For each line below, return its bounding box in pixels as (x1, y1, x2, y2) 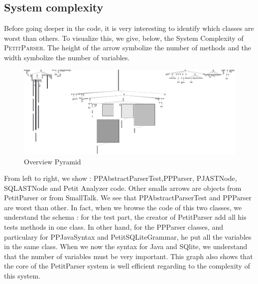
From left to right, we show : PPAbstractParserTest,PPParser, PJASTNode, (4, 173, 237, 183)
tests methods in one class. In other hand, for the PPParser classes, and (4, 222, 224, 232)
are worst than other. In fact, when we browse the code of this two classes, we (4, 202, 242, 212)
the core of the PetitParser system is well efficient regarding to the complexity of (4, 261, 250, 271)
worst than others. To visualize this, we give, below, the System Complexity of (4, 32, 244, 43)
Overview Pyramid (24, 156, 81, 166)
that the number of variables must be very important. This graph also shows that (4, 251, 253, 261)
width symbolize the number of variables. (4, 52, 130, 62)
